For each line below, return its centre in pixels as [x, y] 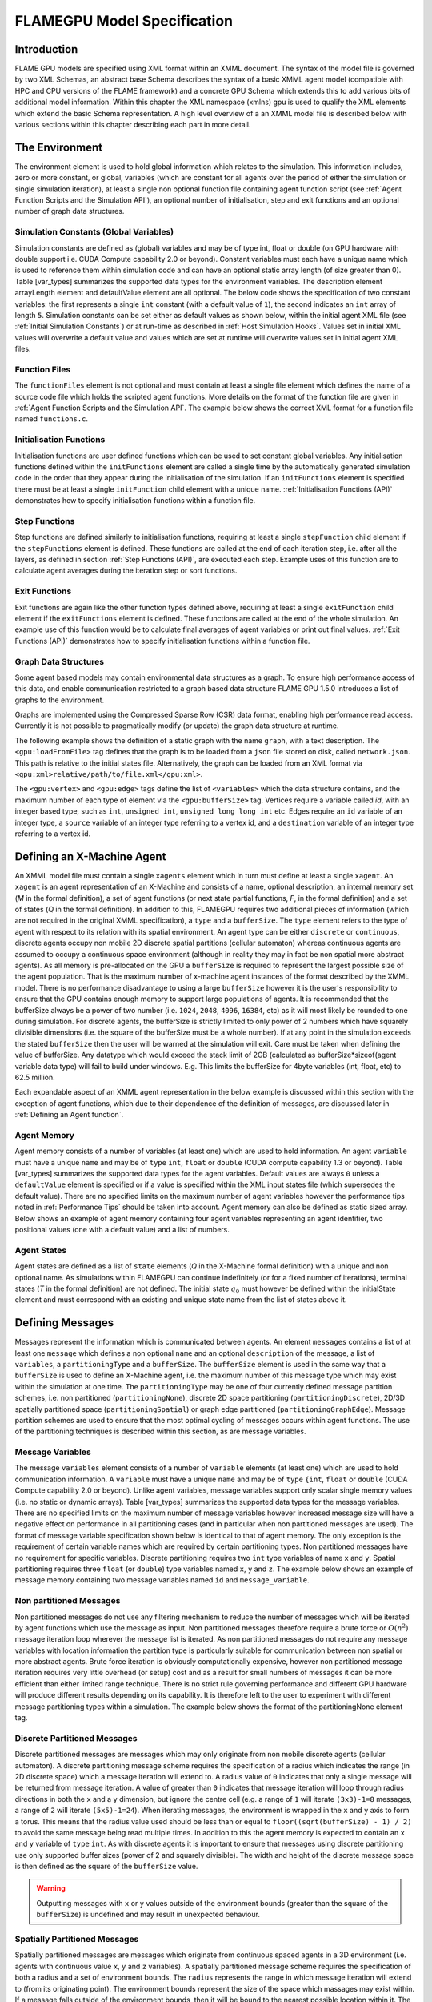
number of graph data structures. [70, 211]
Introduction [46, 49]
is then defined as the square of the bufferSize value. [106, 1867]
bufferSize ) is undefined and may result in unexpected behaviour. [148, 1915]
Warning [51, 1888]
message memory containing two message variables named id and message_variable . [162, 1580]
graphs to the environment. [60, 700]
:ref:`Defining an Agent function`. [69, 1115]
